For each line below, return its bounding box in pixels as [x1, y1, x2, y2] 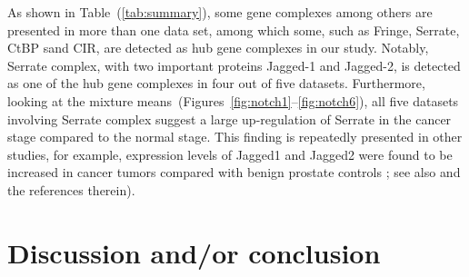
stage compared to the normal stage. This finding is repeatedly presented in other [7, 127, 463, 146]
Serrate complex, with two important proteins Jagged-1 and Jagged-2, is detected [7, 55, 461, 74]
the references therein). [7, 180, 135, 199]
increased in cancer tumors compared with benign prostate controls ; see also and [7, 163, 461, 182]
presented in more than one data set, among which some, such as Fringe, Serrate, [7, 20, 460, 39]
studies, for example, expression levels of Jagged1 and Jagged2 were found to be [7, 144, 453, 163]
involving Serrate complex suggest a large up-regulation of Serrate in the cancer [7, 109, 452, 128]
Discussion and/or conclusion [7, 233, 381, 271]
